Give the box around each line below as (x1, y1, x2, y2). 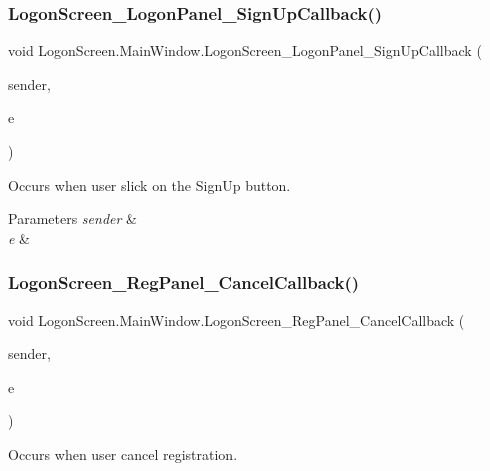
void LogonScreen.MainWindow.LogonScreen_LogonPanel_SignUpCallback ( (8, 40, 482, 61)
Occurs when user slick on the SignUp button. (8, 174, 291, 195)
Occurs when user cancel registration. (8, 443, 238, 464)
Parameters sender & (8, 208, 137, 229)
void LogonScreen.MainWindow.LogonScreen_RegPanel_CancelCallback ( (8, 309, 465, 330)
